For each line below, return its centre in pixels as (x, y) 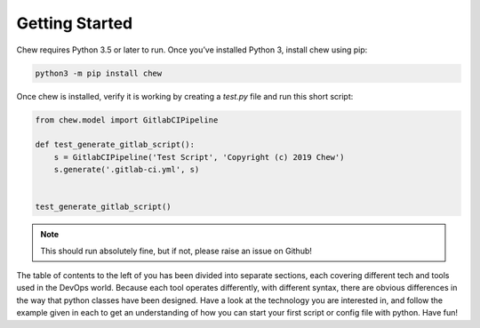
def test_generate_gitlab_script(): (115, 145)
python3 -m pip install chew (99, 73)
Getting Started (75, 23)
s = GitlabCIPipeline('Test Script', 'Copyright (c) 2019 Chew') (199, 157)
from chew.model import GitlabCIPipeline (127, 120)
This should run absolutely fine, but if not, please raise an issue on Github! (176, 251)
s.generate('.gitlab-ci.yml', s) (127, 170)
